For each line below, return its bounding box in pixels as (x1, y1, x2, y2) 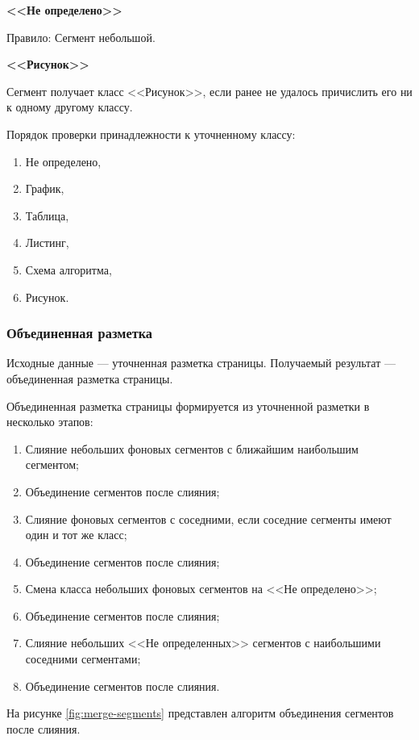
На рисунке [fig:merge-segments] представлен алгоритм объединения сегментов (6, 704, 394, 721)
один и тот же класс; (25, 526, 127, 543)
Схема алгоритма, (25, 261, 112, 278)
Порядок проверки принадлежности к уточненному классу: (6, 125, 296, 142)
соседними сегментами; (25, 650, 141, 667)
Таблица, (25, 207, 69, 224)
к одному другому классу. (6, 98, 133, 115)
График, (25, 180, 64, 197)
